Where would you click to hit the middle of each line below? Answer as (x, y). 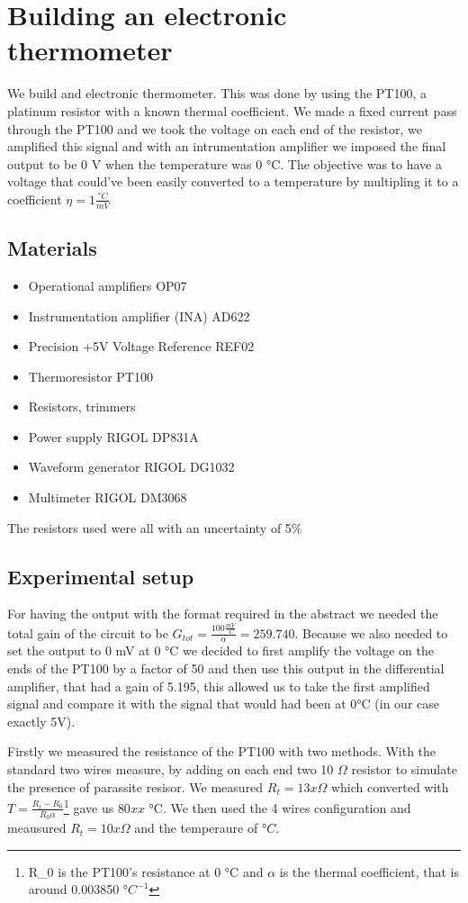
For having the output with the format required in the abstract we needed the (223, 614)
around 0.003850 (74, 889)
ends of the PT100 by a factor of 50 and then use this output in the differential (226, 668)
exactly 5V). (41, 721)
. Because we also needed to (371, 632)
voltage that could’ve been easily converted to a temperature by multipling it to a (233, 181)
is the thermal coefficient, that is (369, 871)
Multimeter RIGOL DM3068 (108, 497)
